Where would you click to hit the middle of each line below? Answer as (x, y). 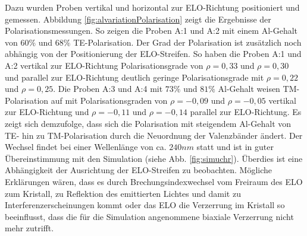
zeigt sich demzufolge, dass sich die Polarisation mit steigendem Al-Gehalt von (148, 123)
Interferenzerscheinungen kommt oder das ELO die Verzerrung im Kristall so (145, 205)
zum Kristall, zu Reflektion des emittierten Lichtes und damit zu (123, 193)
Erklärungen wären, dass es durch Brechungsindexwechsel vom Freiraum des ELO (154, 181)
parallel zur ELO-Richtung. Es (246, 112)
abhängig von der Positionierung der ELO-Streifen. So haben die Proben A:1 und (153, 54)
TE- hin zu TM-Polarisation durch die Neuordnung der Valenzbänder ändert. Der (154, 135)
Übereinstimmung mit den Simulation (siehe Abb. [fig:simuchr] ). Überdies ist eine (154, 158)
